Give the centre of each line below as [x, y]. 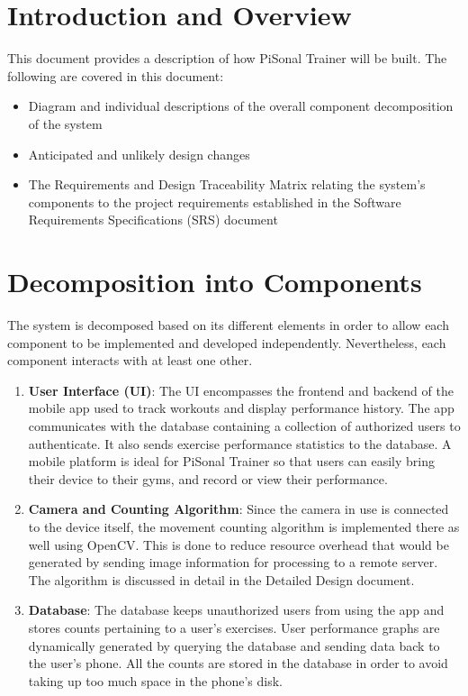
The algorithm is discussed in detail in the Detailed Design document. [221, 579]
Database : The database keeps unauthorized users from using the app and [236, 610]
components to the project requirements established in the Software [215, 201]
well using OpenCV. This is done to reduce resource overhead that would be [238, 544]
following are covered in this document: [116, 75]
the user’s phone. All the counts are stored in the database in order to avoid [238, 663]
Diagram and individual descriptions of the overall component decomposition [241, 106]
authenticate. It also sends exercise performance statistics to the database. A [240, 443]
